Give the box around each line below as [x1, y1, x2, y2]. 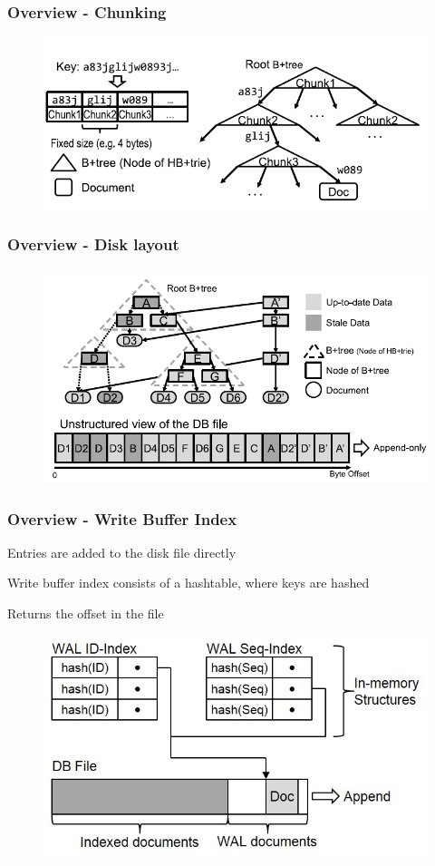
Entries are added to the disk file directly [7, 542, 237, 561]
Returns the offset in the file [7, 604, 164, 623]
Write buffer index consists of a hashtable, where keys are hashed [7, 573, 370, 592]
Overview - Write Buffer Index [7, 507, 237, 530]
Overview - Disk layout [7, 233, 179, 256]
